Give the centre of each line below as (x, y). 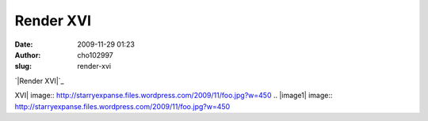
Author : (28, 55)
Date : (24, 44)
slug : (23, 66)
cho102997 (96, 55)
